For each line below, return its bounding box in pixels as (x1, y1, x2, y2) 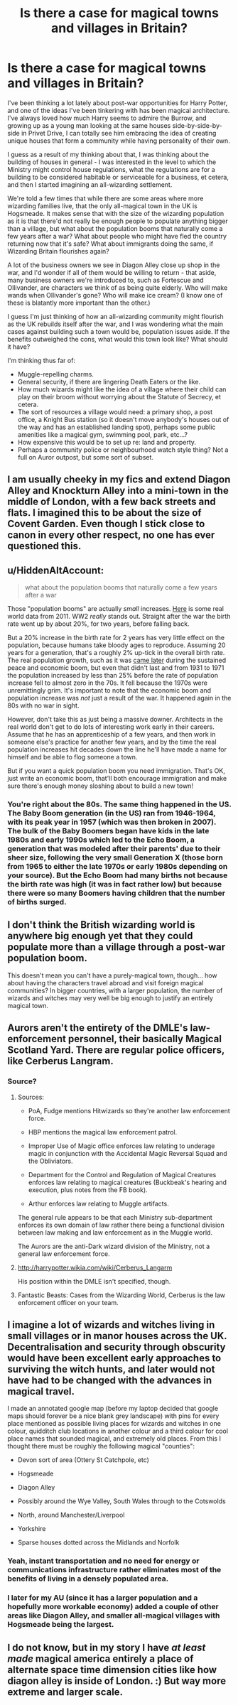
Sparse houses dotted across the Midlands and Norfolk (17, 1538, 180, 1547)
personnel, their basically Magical (67, 1033, 222, 1045)
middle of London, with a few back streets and (7, 496, 216, 508)
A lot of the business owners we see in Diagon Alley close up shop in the (7, 261, 220, 269)
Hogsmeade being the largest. (7, 1620, 114, 1630)
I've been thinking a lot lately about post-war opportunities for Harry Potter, (7, 98, 228, 107)
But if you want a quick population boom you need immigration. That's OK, (7, 767, 226, 775)
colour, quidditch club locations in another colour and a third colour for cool (7, 1427, 229, 1436)
